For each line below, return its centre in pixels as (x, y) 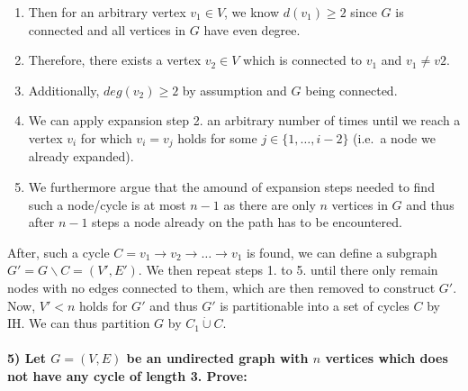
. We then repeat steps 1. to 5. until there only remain (288, 270)
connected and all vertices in (107, 29)
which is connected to (302, 60)
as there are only (270, 204)
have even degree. (252, 29)
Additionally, (64, 90)
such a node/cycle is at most (107, 204)
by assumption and (234, 90)
